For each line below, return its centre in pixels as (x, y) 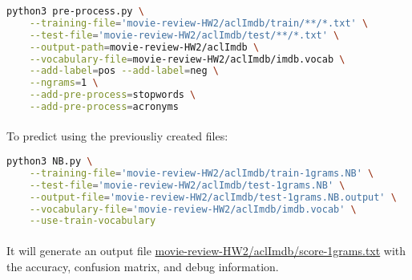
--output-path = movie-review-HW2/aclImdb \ (144, 47)
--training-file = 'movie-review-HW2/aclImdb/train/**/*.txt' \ (199, 23)
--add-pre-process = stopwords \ (113, 95)
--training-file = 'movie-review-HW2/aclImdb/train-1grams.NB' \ (202, 173)
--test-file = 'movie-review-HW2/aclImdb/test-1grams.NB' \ (187, 185)
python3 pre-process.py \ (75, 11)
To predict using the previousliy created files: (117, 136)
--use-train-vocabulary (93, 221)
